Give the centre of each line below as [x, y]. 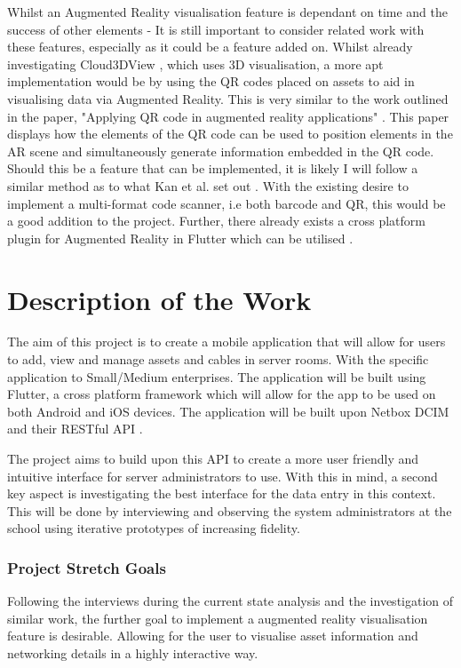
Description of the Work [159, 299]
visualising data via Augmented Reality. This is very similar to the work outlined [228, 98]
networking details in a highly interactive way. [133, 652]
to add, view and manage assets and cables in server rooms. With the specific [218, 359]
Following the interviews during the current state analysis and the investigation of [230, 601]
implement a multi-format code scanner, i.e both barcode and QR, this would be [227, 203]
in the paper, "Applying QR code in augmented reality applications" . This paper [228, 116]
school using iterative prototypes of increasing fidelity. [154, 528]
